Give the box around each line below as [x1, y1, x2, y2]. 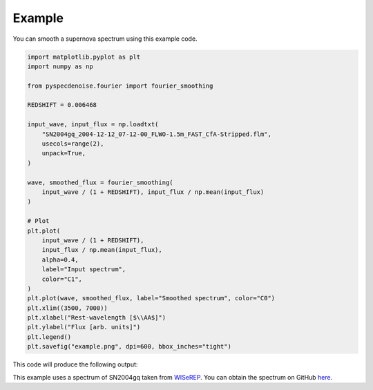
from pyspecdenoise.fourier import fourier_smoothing [27, 81, 213, 90]
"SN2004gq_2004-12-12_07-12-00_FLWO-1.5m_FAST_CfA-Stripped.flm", [41, 130, 272, 138]
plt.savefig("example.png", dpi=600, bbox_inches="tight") [27, 342, 231, 351]
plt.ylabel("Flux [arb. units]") [27, 323, 141, 331]
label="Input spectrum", [41, 266, 126, 273]
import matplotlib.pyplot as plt [27, 52, 141, 61]
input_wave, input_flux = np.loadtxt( [27, 121, 159, 128]
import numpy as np [27, 62, 93, 70]
